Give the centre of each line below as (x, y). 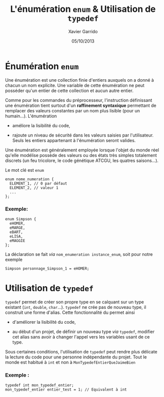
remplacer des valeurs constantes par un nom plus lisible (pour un (73, 110)
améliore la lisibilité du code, (41, 125)
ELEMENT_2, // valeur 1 (34, 188)
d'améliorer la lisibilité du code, (44, 322)
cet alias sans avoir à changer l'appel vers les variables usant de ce (81, 337)
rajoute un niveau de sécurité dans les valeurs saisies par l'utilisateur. (83, 135)
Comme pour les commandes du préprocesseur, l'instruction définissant (79, 100)
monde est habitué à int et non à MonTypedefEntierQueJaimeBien (70, 362)
